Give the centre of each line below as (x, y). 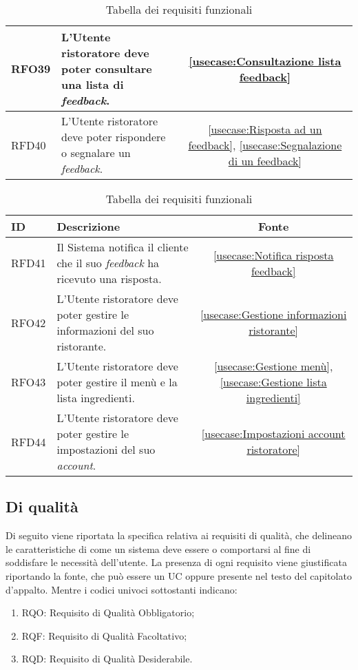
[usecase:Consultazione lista (265, 61)
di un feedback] (265, 160)
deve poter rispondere (114, 137)
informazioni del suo (105, 330)
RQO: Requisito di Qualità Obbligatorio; (108, 613)
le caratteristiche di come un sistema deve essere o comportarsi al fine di (158, 548)
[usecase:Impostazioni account (273, 433)
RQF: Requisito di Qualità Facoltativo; (104, 635)
